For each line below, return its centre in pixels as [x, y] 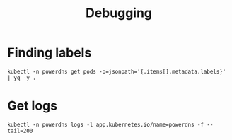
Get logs [33, 106]
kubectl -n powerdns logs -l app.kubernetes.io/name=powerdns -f [105, 124]
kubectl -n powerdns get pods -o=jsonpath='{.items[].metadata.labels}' [117, 71]
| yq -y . [22, 78]
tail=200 [20, 131]
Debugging [119, 13]
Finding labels [50, 53]
